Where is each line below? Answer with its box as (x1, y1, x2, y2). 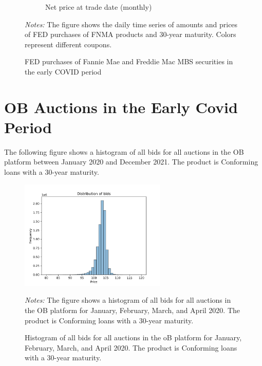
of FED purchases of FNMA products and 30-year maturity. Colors (25, 29, 236, 40)
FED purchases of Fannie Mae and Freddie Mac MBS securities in (25, 56, 233, 67)
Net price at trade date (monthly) (45, 2, 152, 12)
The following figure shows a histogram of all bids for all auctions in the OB (4, 146, 244, 157)
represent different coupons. (25, 39, 112, 49)
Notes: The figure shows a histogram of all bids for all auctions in (25, 295, 231, 305)
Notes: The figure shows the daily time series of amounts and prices (25, 19, 238, 29)
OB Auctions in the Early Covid (4, 96, 238, 117)
